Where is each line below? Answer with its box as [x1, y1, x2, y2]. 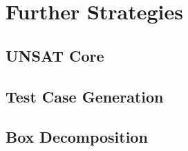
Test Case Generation [6, 85, 164, 107]
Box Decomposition [6, 126, 148, 148]
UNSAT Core [6, 44, 104, 66]
